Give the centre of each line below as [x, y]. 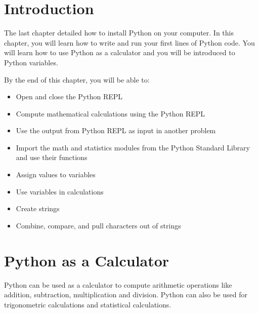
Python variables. [31, 62]
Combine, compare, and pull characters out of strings [98, 225]
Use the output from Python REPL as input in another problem [116, 130]
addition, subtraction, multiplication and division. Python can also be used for [126, 295]
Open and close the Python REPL [69, 96]
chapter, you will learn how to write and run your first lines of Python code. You [129, 42]
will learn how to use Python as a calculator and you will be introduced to [120, 52]
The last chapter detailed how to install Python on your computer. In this [119, 33]
